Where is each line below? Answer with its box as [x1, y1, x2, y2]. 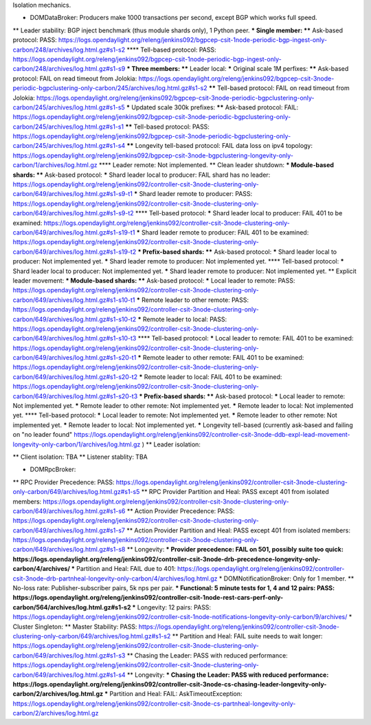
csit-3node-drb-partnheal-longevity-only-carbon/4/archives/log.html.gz [12, 574, 218, 583]
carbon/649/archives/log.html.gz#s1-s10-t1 [12, 296, 135, 304]
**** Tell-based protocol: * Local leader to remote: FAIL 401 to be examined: [137, 334, 354, 343]
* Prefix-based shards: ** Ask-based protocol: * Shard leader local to [137, 248, 337, 256]
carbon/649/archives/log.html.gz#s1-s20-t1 [12, 354, 137, 362]
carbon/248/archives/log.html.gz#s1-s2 [12, 45, 126, 54]
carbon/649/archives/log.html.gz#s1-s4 [12, 671, 126, 679]
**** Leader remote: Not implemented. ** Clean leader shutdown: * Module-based [98, 161, 335, 169]
